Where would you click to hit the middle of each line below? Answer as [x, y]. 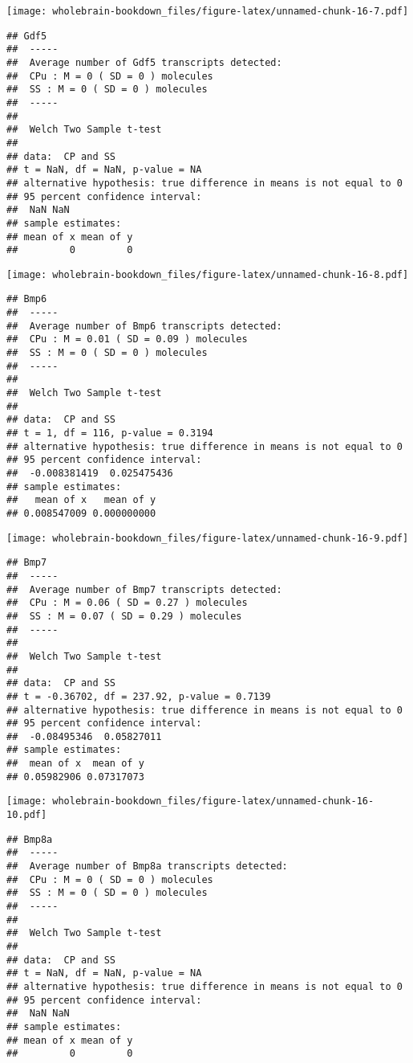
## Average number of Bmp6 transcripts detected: [144, 326]
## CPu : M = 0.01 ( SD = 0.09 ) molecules [127, 339]
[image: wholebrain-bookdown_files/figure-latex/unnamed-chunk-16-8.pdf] [208, 274]
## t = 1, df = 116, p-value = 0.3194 [110, 433]
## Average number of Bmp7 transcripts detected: [144, 589]
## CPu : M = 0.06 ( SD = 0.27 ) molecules [127, 603]
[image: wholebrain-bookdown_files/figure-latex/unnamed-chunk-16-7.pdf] [208, 11]
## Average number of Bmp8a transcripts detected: [147, 867]
